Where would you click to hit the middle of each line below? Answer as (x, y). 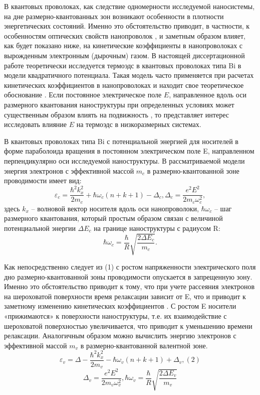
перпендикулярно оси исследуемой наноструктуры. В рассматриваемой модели (124, 160)
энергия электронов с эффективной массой (69, 170)
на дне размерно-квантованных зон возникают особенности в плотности (114, 16)
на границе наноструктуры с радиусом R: (157, 228)
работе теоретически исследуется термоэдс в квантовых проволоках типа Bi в (123, 65)
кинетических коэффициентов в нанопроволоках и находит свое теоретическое (124, 85)
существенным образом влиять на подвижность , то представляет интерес (116, 114)
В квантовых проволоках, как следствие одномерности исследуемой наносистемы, (129, 6)
